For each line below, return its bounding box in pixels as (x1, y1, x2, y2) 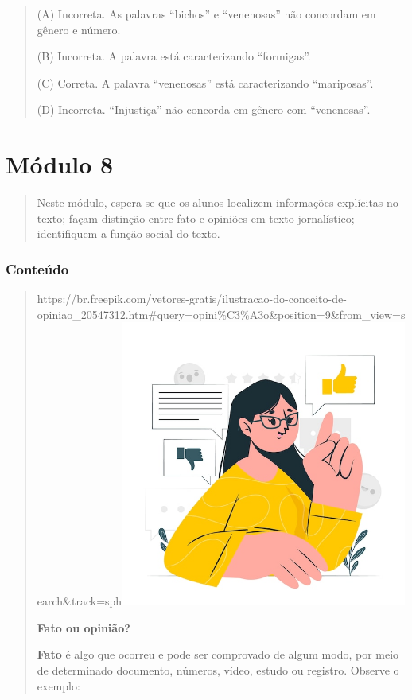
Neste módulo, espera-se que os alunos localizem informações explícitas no (37, 194, 398, 211)
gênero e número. (37, 21, 121, 37)
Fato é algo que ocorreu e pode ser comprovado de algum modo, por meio (37, 646, 399, 663)
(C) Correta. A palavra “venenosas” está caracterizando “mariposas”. (37, 74, 374, 91)
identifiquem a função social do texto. (37, 225, 220, 242)
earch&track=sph (37, 593, 122, 609)
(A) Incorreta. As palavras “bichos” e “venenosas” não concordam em (37, 6, 376, 21)
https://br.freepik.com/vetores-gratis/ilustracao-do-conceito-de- (37, 290, 347, 307)
